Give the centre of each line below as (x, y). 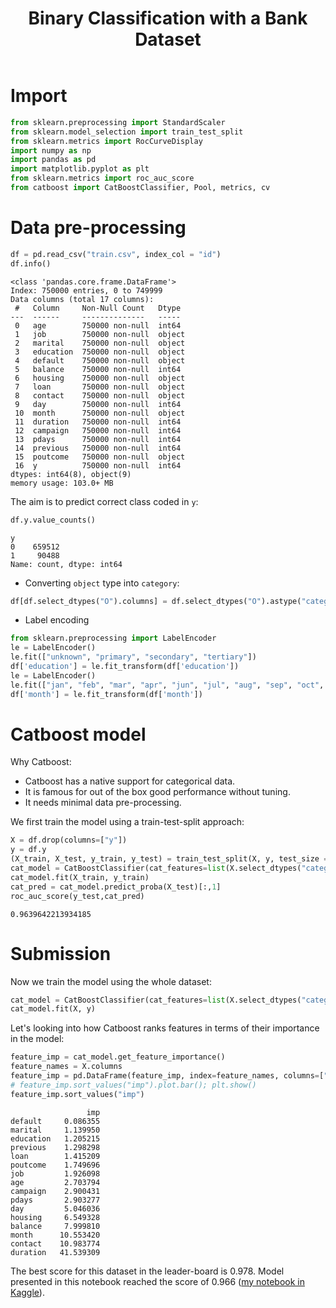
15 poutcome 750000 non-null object (100, 457)
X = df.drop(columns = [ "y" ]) (69, 840)
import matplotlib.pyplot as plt (80, 169)
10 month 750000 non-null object (100, 413)
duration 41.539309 (55, 1252)
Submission (61, 953)
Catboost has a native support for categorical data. (130, 781)
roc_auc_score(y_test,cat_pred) (77, 896)
